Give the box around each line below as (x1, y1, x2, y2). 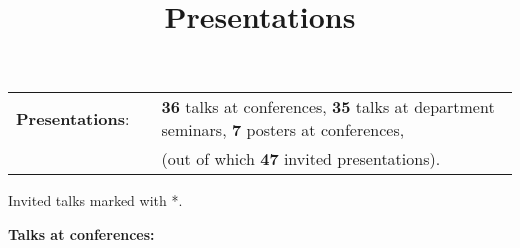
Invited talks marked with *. (8, 190, 183, 211)
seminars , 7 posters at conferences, (161, 118, 405, 142)
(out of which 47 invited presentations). (161, 147, 441, 171)
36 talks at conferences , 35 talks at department (161, 95, 495, 119)
